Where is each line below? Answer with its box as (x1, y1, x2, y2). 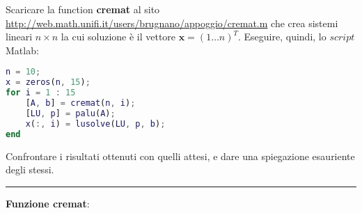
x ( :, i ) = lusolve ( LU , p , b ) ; (25, 118, 166, 129)
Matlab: (6, 42, 39, 57)
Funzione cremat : (6, 196, 90, 210)
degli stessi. (6, 162, 54, 177)
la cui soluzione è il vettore (61, 29, 176, 44)
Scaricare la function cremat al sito (6, 2, 160, 16)
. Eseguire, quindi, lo (238, 29, 326, 44)
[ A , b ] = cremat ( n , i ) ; (25, 98, 136, 108)
